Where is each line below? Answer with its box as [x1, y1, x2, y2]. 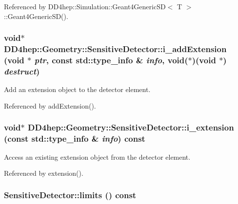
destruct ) [4, 65, 40, 77]
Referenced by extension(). [4, 168, 83, 178]
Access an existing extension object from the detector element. [4, 151, 191, 162]
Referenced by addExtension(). [4, 100, 96, 111]
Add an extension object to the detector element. [4, 84, 151, 94]
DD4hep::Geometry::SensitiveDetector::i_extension [27, 121, 234, 133]
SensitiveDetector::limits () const [4, 188, 137, 201]
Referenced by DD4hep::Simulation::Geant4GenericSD [4, 1, 166, 11]
